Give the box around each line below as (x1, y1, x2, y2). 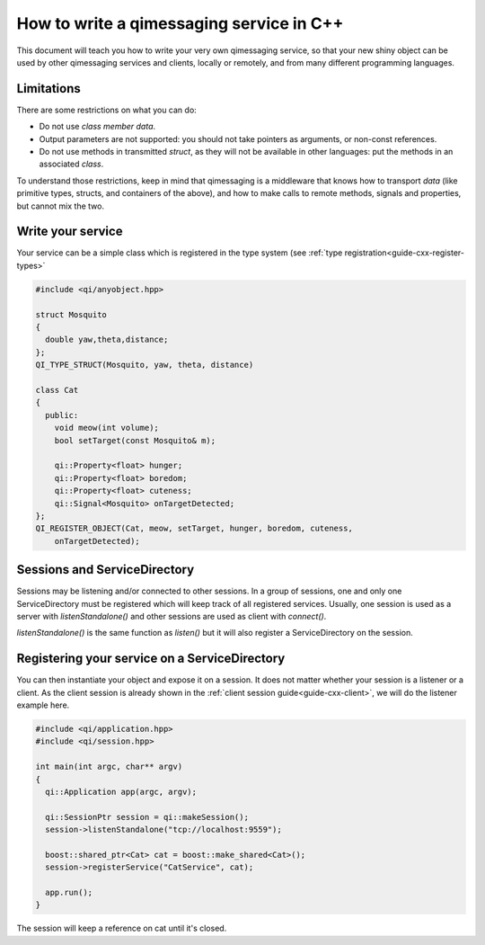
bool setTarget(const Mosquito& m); (54, 435, 216, 445)
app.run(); (45, 887, 93, 898)
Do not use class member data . (39, 121, 156, 132)
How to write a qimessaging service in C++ (16, 13, 344, 33)
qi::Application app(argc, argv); (45, 787, 198, 797)
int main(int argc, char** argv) (35, 762, 183, 772)
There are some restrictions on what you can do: (16, 104, 197, 115)
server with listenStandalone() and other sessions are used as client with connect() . (16, 611, 327, 621)
